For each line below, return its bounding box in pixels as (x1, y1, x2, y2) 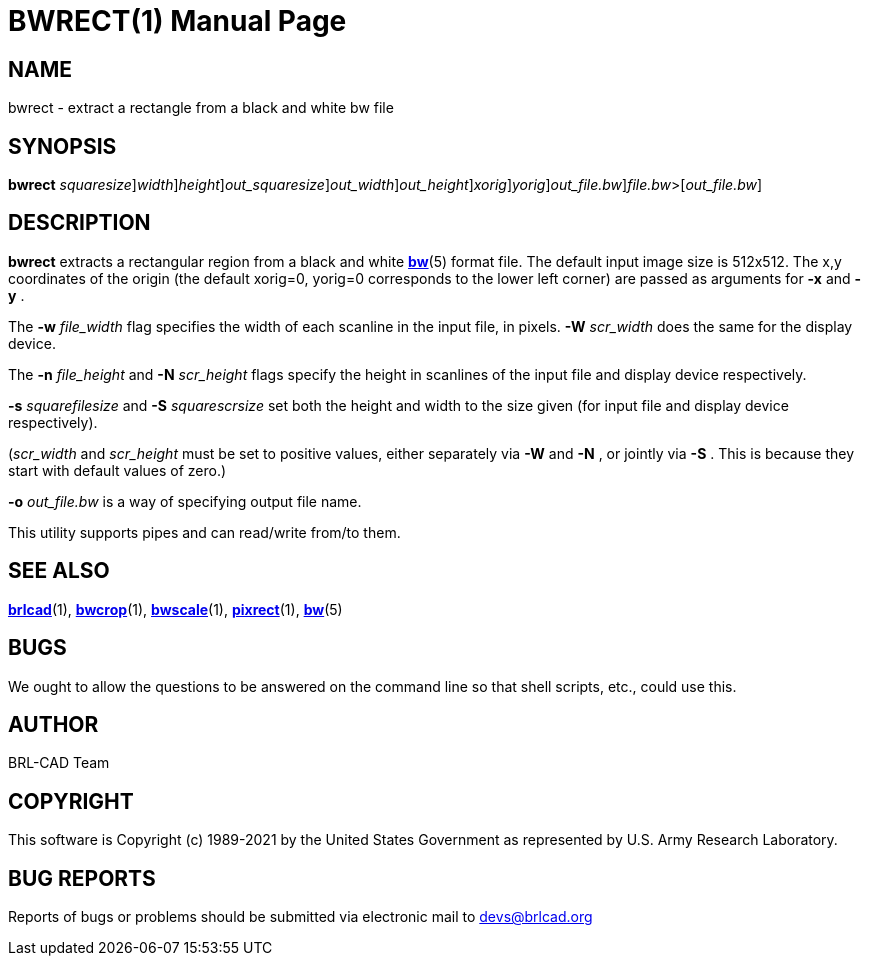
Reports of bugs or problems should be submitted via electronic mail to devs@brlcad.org (8, 908, 593, 926)
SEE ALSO (8, 558, 110, 584)
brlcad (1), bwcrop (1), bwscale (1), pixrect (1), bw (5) (8, 600, 343, 618)
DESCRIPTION (8, 210, 151, 236)
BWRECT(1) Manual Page (8, 4, 347, 38)
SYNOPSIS (8, 133, 117, 159)
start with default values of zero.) (8, 461, 227, 479)
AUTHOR (8, 711, 99, 737)
